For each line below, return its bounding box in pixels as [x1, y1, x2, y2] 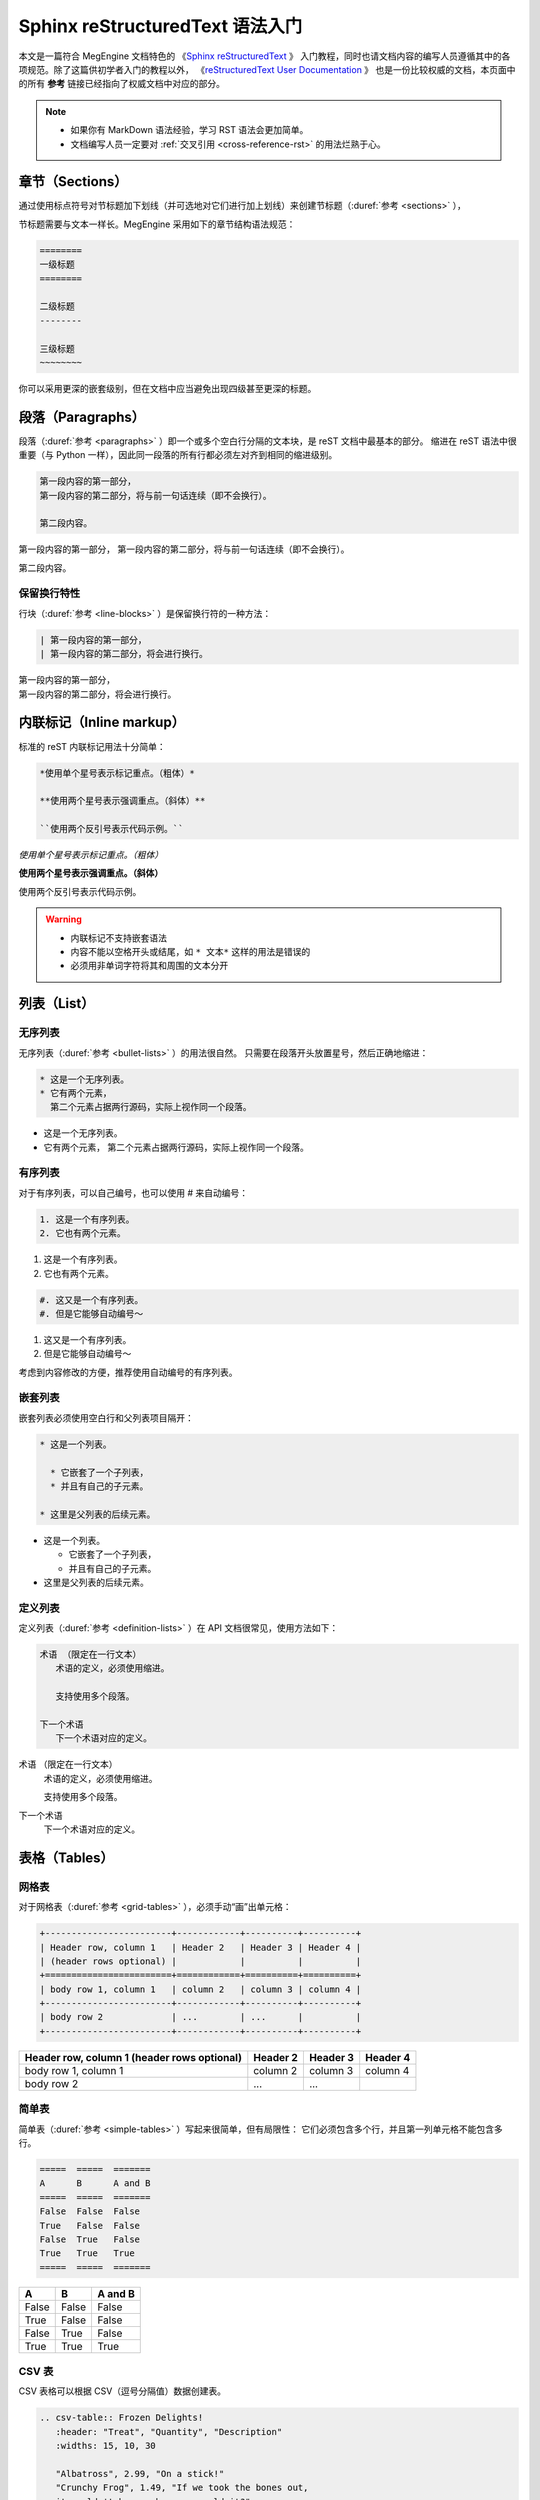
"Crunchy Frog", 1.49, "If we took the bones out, [55, 2482, 309, 2494]
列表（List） [18, 995, 95, 1012]
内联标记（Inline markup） [18, 714, 185, 731]
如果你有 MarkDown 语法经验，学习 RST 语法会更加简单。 [70, 124, 309, 136]
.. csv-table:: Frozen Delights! [39, 2412, 204, 2424]
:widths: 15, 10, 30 [55, 2440, 157, 2452]
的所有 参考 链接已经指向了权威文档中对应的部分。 [18, 78, 225, 90]
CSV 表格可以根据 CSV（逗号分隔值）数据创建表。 [18, 2385, 227, 2397]
